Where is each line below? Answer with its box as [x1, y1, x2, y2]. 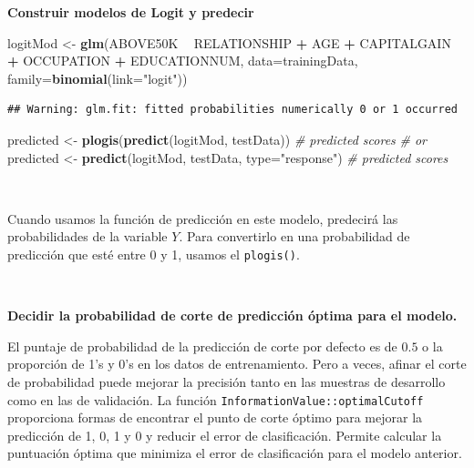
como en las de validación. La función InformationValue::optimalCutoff [7, 390, 424, 409]
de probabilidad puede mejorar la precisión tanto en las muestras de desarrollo [7, 371, 446, 391]
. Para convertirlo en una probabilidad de [179, 227, 410, 246]
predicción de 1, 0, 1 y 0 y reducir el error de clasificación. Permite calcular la [7, 425, 442, 444]
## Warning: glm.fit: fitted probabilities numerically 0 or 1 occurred [7, 103, 458, 117]
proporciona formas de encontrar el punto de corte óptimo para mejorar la [7, 408, 423, 427]
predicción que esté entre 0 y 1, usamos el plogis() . [7, 244, 300, 263]
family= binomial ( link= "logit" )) [7, 68, 188, 87]
